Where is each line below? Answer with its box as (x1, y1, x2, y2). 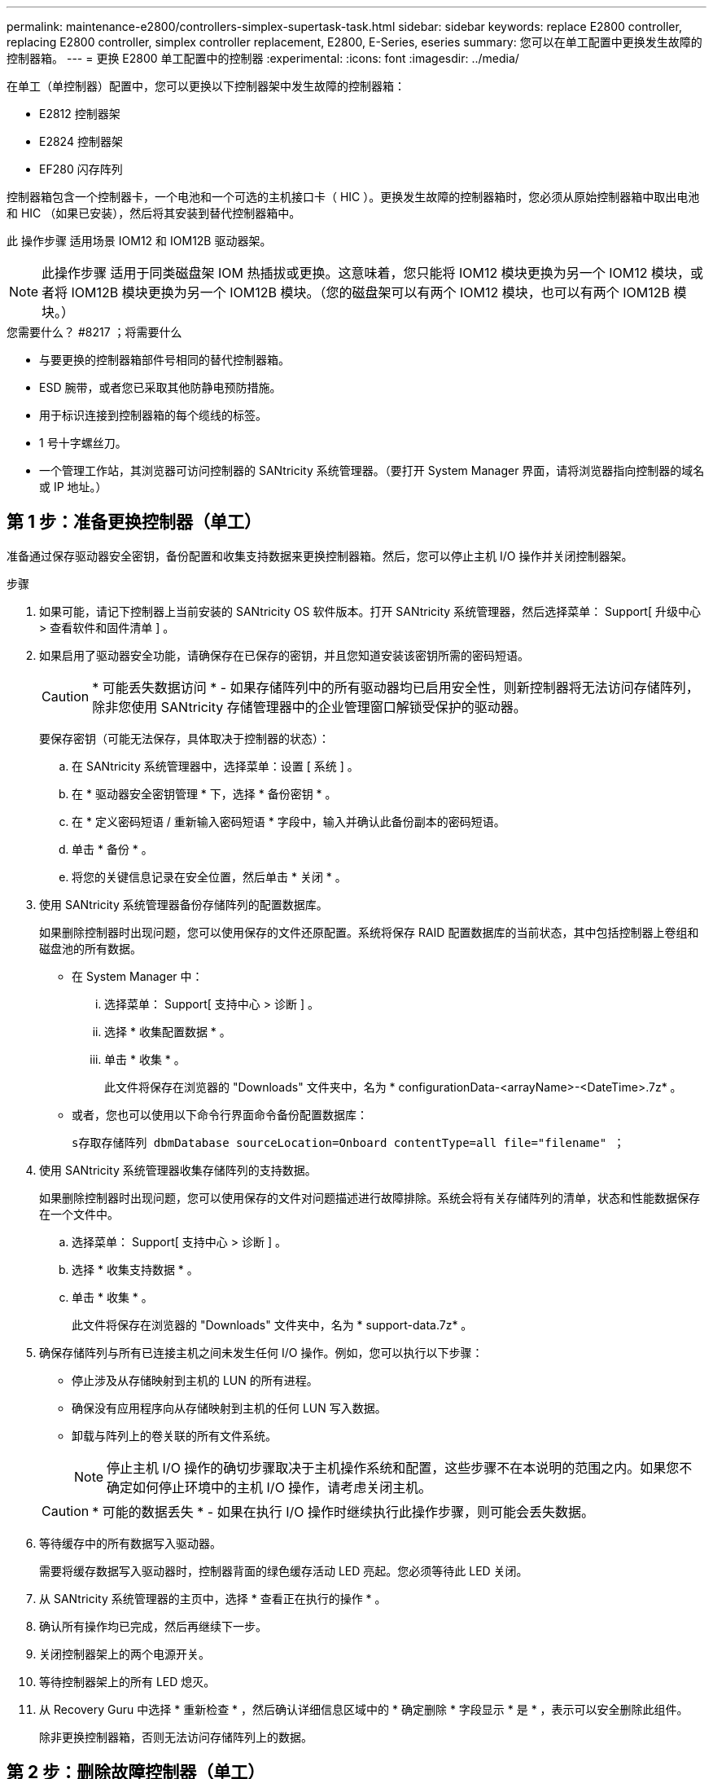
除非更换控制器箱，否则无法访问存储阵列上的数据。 (39, 1729, 313, 1744)
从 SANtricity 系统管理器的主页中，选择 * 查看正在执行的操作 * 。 (39, 1591, 387, 1605)
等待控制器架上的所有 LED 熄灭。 (39, 1674, 216, 1689)
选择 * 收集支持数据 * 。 (72, 1262, 199, 1276)
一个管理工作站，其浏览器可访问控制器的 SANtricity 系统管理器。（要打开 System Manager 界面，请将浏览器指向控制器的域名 (39, 463, 705, 477)
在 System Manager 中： (72, 969, 203, 983)
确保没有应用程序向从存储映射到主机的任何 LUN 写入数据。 (72, 1400, 387, 1415)
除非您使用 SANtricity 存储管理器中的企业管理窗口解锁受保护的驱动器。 (92, 698, 527, 715)
